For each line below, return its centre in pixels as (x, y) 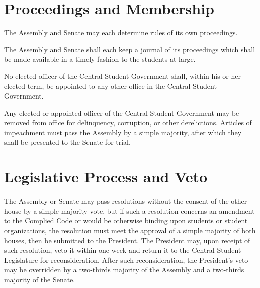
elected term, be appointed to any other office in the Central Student (110, 86)
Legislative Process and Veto (106, 177)
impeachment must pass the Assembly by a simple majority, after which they (123, 132)
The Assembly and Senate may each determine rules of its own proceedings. (121, 32)
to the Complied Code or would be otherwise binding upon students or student (126, 220)
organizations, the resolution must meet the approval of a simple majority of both (130, 230)
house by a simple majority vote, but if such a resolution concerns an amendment (129, 210)
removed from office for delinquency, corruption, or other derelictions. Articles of (128, 122)
